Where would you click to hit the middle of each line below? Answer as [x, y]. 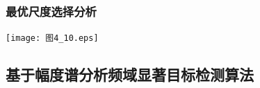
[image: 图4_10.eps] [52, 38]
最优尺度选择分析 [51, 11]
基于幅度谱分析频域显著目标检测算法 [130, 74]
